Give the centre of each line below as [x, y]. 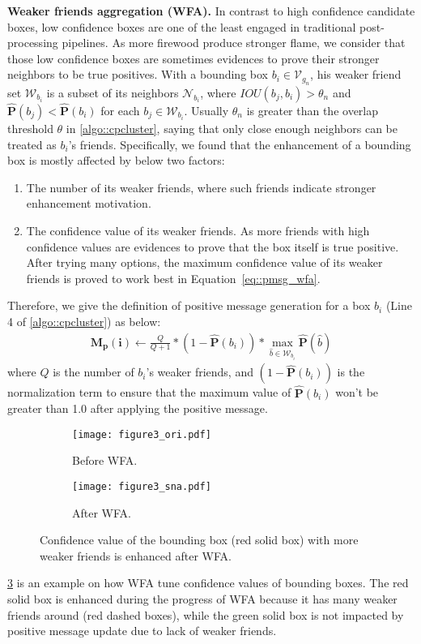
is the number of [94, 372]
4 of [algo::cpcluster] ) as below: [84, 321]
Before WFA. [105, 460]
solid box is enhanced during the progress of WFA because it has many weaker [202, 599]
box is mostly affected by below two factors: [116, 160]
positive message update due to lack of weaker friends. [142, 631]
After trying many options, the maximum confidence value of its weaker [204, 262]
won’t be [357, 392]
